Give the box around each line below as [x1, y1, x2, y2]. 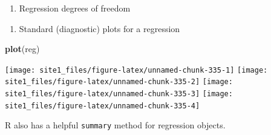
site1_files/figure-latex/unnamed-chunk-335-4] [5, 101, 200, 110]
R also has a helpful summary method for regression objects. [5, 119, 226, 131]
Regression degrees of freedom [19, 2, 131, 14]
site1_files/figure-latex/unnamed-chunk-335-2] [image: [5, 77, 233, 87]
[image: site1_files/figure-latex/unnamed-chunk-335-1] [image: [5, 65, 268, 74]
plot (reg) [5, 42, 40, 55]
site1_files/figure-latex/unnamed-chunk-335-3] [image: [5, 90, 233, 99]
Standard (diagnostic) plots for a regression [19, 22, 180, 35]
